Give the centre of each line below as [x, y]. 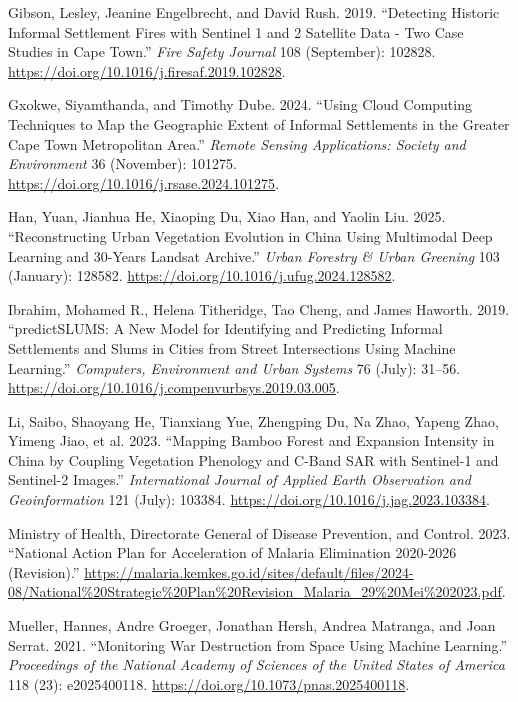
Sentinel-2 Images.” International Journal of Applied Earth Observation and [239, 479]
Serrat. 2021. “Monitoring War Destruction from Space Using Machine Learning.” [258, 644]
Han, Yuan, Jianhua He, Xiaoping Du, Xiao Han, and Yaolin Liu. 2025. [227, 216]
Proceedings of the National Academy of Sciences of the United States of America [256, 664]
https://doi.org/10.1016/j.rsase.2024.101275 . [144, 182]
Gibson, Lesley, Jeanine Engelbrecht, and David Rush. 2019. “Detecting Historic [254, 12]
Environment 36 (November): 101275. [122, 163]
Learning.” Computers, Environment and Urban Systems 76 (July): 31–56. [234, 367]
